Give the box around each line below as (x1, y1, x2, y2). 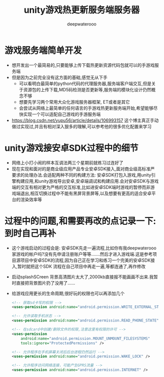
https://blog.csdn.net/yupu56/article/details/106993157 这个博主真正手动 (11, 117, 159, 123)
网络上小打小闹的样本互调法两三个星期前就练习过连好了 (11, 160, 123, 165)
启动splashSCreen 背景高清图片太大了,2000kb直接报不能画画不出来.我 (11, 273, 154, 280)
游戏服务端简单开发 (4, 45, 82, 56)
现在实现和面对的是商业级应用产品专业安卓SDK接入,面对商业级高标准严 (11, 165, 155, 172)
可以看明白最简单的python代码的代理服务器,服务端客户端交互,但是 (19, 81, 152, 86)
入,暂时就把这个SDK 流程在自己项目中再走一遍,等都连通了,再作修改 (11, 263, 146, 269)
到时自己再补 (4, 228, 57, 239)
